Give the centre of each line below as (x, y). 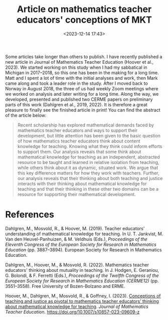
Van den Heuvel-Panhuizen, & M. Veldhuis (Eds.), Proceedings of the (76, 239)
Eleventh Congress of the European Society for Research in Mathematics (81, 244)
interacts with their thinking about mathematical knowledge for (82, 184)
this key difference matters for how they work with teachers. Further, (88, 173)
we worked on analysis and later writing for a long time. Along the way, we (82, 94)
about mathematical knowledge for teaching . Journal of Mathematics (77, 306)
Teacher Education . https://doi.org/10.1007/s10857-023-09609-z (72, 311)
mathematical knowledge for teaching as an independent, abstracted (89, 157)
